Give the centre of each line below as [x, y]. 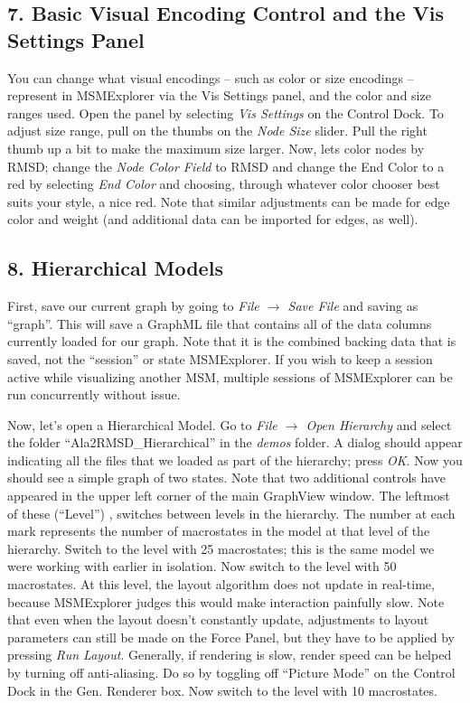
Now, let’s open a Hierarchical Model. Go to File [142, 424]
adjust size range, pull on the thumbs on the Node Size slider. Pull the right [217, 131]
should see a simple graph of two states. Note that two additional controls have [227, 478]
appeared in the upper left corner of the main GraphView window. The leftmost [229, 496]
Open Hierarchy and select [379, 424]
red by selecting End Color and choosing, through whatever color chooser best [224, 184]
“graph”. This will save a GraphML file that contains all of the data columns [220, 323]
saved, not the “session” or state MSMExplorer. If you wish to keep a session [220, 358]
